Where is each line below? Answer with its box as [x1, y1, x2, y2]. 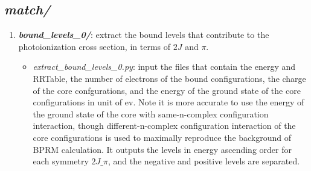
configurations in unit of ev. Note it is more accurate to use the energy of [33, 96, 304, 108]
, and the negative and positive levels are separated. [107, 155, 300, 167]
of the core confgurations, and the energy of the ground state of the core [33, 84, 301, 96]
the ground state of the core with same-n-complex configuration [33, 107, 269, 120]
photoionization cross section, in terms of [18, 40, 171, 52]
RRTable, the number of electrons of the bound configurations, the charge [33, 72, 306, 84]
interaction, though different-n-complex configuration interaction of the [33, 119, 296, 132]
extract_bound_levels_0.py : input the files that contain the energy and [33, 60, 296, 73]
